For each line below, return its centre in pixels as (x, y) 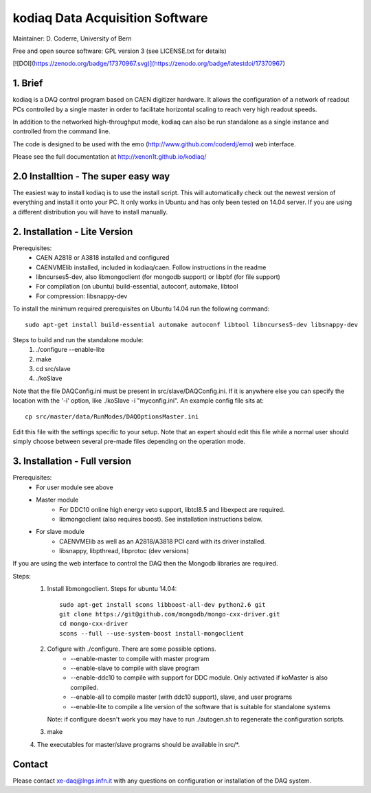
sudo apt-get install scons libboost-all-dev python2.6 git (162, 604)
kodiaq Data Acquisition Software (110, 18)
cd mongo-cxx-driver (94, 624)
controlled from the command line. (61, 131)
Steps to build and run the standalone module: (78, 339)
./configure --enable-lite (70, 350)
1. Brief (28, 83)
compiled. (85, 687)
